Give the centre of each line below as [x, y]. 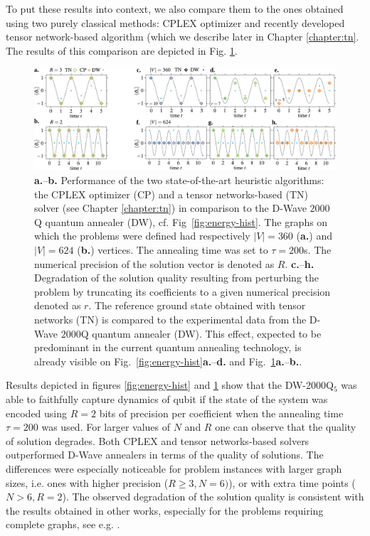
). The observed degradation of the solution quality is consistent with [213, 497]
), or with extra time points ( [292, 482]
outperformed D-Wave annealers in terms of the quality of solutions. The [165, 455]
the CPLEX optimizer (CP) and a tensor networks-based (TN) [171, 194]
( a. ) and [314, 236]
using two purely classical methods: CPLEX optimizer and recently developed [175, 22]
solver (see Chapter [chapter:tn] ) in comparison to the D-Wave [170, 208]
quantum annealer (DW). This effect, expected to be [207, 333]
